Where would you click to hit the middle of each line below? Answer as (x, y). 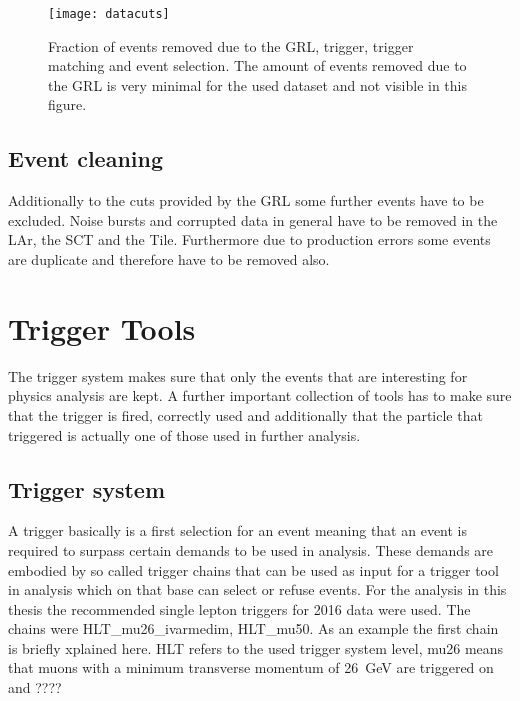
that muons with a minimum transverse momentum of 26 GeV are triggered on (251, 667)
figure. (67, 104)
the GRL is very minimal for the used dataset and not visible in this (258, 84)
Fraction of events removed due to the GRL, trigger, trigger (231, 45)
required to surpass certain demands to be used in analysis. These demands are (251, 549)
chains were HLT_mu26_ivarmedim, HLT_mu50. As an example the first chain (253, 628)
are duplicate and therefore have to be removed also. (169, 259)
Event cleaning (86, 158)
